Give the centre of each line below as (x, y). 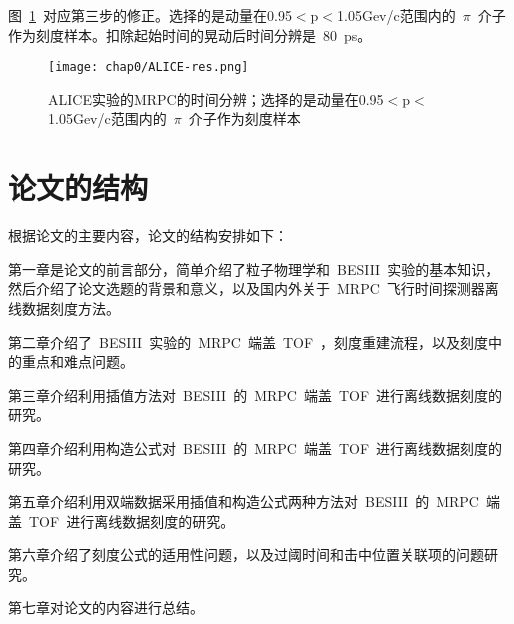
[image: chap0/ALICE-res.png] (148, 67)
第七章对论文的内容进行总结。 (106, 607)
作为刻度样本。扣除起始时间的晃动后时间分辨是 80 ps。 (190, 34)
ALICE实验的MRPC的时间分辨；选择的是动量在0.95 (216, 98)
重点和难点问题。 (77, 361)
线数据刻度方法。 (64, 307)
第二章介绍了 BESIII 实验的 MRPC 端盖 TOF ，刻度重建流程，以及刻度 (248, 341)
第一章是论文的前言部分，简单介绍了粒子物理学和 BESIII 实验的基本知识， (254, 268)
